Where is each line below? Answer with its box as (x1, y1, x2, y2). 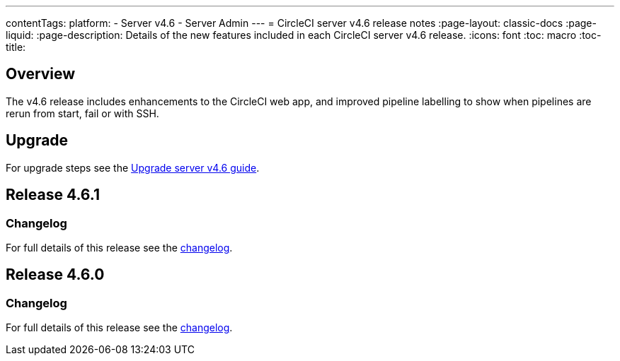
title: (6, 41, 26, 53)
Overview (6, 65, 76, 83)
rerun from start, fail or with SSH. (6, 107, 159, 119)
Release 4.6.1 (6, 186, 100, 204)
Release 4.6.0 (6, 266, 105, 284)
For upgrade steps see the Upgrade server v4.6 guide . (6, 161, 260, 174)
